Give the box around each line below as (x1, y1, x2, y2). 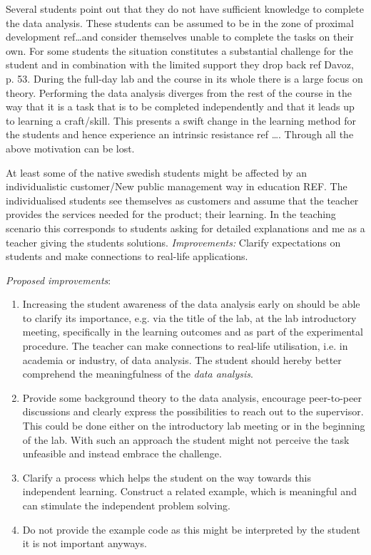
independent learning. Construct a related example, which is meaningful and (22, 484, 357, 499)
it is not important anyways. (22, 536, 147, 551)
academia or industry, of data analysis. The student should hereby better (22, 352, 342, 367)
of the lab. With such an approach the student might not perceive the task (22, 432, 350, 447)
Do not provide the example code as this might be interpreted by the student (22, 522, 360, 536)
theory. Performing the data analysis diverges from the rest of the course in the (6, 85, 352, 100)
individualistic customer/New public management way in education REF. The (6, 179, 347, 194)
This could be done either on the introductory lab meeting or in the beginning (22, 418, 365, 433)
